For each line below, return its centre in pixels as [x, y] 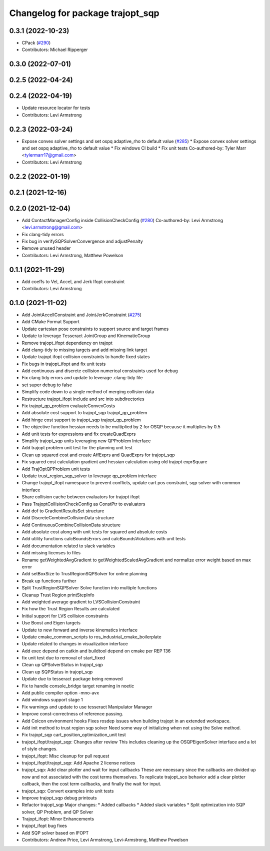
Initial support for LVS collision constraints [65, 616]
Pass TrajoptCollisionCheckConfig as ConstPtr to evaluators [83, 504]
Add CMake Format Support [51, 322]
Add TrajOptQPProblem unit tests [56, 469]
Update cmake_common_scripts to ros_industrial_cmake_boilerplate [92, 637]
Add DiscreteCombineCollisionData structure [68, 518]
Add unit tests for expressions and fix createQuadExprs [79, 434]
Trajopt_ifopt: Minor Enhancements [58, 819]
